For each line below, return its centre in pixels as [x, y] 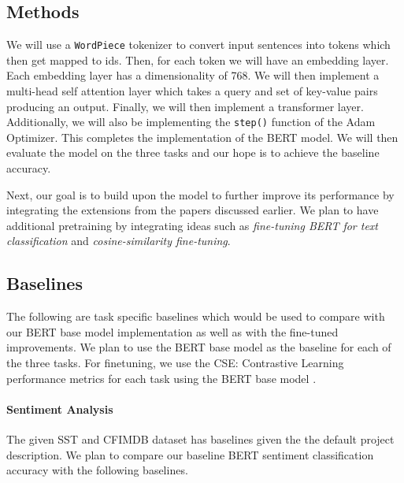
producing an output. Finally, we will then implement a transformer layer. [185, 106]
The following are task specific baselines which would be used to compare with [196, 316]
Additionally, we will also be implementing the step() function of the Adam [191, 122]
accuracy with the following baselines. [97, 470]
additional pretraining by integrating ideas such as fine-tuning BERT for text [193, 225]
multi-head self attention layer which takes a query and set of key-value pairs [192, 91]
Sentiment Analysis [60, 409]
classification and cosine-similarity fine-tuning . [119, 241]
